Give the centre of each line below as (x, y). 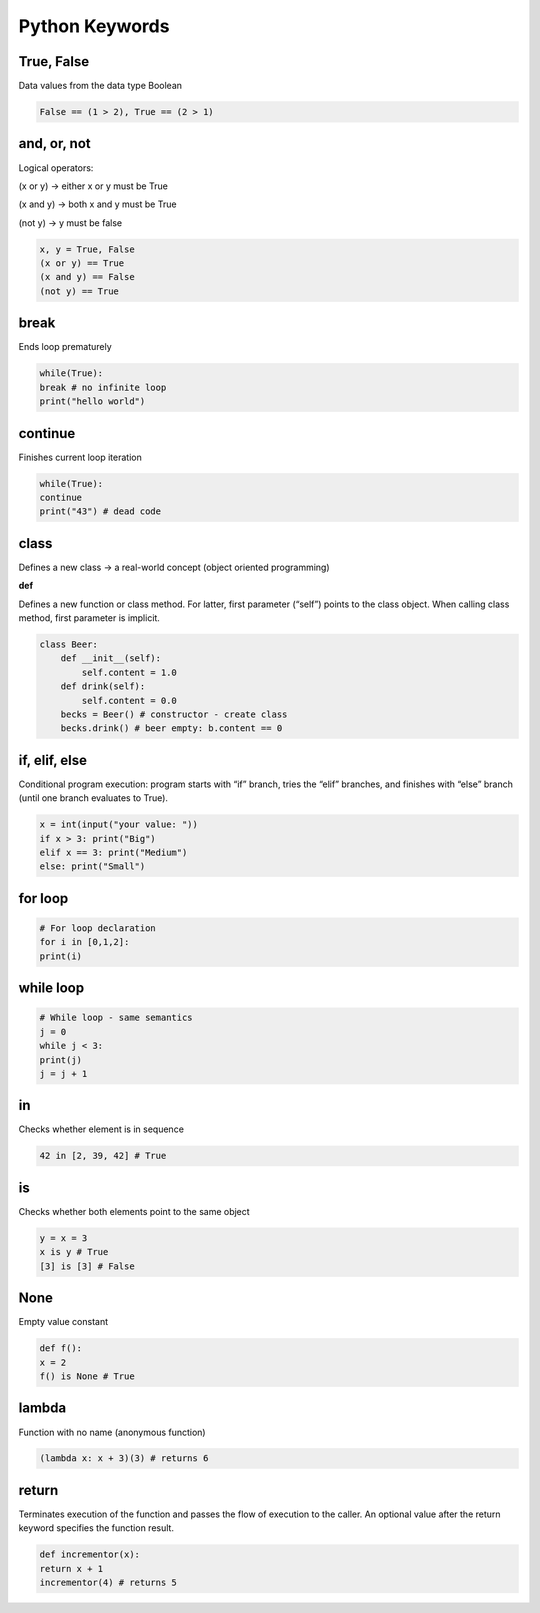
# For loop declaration (98, 928)
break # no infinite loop (103, 387)
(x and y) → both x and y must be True (97, 204)
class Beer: (69, 644)
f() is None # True (87, 1376)
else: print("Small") (92, 866)
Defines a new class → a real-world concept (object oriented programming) (174, 567)
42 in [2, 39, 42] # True (103, 1156)
